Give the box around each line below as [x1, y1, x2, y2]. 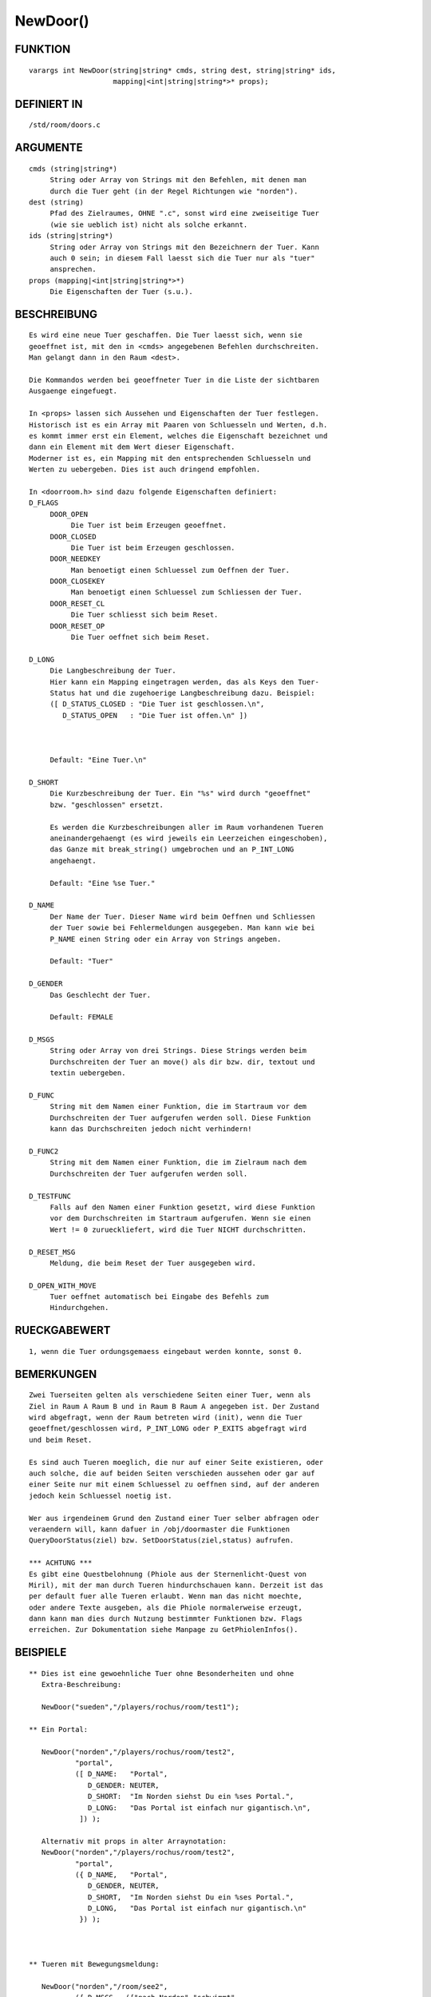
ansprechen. [49, 264, 97, 274]
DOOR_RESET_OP [49, 621, 105, 630]
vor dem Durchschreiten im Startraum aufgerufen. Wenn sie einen [49, 1214, 311, 1223]
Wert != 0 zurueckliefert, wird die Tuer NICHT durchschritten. [49, 1225, 307, 1234]
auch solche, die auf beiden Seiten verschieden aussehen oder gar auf [29, 1469, 315, 1478]
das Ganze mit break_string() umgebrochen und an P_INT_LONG [49, 845, 295, 854]
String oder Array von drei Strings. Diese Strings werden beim [49, 1046, 307, 1055]
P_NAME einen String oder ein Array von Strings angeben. [49, 935, 282, 943]
